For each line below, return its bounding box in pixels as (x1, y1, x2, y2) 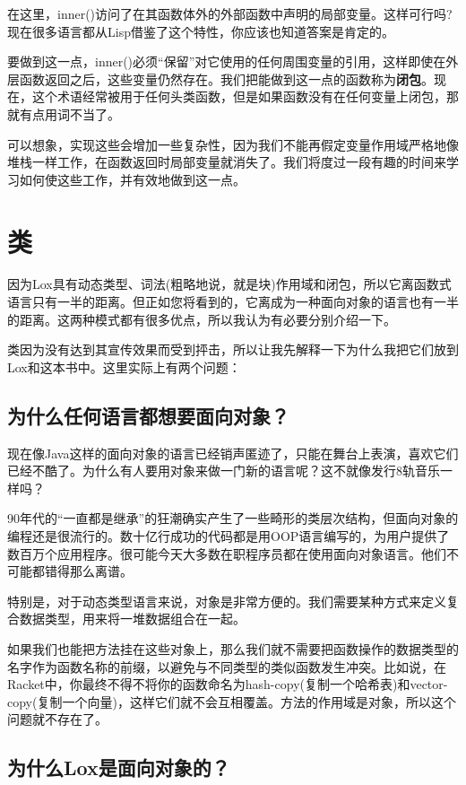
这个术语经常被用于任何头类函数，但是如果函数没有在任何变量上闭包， (31, 87, 446, 106)
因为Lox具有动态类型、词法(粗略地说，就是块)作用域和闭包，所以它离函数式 (7, 275, 452, 293)
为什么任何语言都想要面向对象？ (7, 401, 289, 429)
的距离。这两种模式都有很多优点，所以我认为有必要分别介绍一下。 (7, 310, 396, 328)
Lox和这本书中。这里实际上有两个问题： (7, 357, 241, 376)
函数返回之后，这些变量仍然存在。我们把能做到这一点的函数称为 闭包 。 (19, 69, 434, 88)
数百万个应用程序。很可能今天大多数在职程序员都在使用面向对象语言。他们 (7, 544, 446, 563)
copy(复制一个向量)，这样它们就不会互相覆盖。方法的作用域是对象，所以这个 (7, 692, 456, 711)
